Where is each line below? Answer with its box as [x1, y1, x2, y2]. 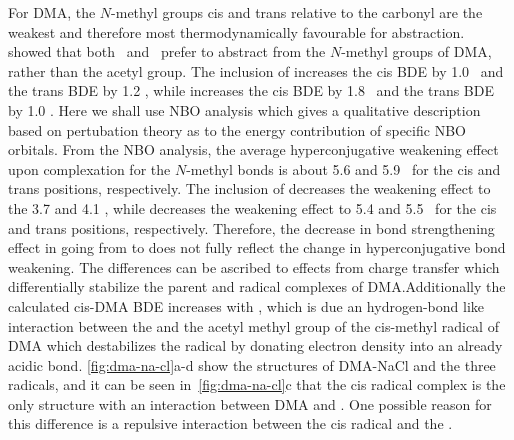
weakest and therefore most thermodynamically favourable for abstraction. [8, 21, 465, 42]
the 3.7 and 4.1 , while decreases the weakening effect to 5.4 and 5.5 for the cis [8, 197, 497, 218]
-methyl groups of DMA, [341, 41, 492, 62]
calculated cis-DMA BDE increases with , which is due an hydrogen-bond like [8, 295, 484, 316]
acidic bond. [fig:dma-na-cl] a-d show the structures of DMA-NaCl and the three [8, 354, 496, 375]
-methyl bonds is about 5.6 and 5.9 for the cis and [186, 158, 501, 179]
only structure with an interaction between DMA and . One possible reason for [8, 393, 492, 414]
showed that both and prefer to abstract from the [8, 41, 326, 62]
